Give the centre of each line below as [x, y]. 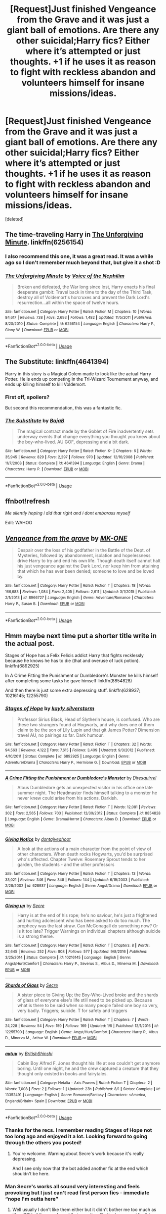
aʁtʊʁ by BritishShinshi [29, 1054]
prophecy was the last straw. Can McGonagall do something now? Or [87, 926]
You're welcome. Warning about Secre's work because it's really [78, 1153]
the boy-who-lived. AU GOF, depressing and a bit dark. [73, 442]
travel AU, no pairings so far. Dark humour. [61, 735]
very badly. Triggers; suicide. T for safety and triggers [72, 1011]
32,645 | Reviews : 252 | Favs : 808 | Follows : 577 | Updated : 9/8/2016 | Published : [76, 952]
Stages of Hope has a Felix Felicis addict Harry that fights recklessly [75, 656]
